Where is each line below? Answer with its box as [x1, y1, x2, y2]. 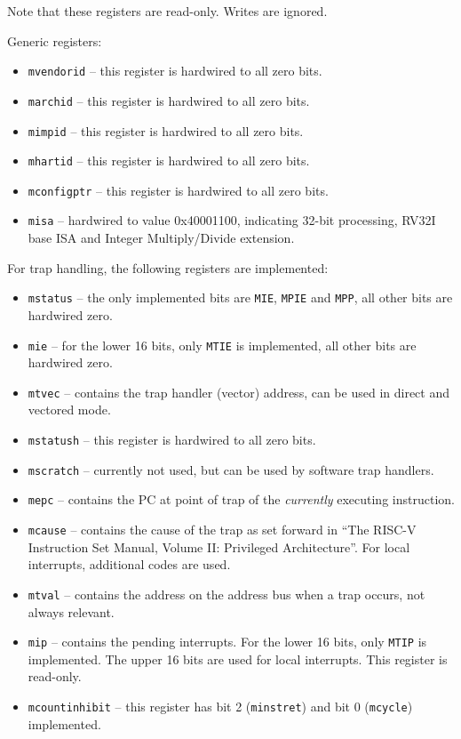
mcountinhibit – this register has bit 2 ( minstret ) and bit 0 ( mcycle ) [28, 696, 413, 715]
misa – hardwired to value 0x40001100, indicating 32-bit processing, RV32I [28, 211, 436, 229]
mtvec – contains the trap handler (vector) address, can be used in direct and [28, 382, 449, 401]
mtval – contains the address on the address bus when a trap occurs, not [28, 584, 425, 603]
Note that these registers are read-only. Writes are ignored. [7, 2, 328, 20]
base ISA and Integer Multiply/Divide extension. [28, 229, 295, 247]
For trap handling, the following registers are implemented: [7, 258, 329, 277]
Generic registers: [7, 31, 102, 50]
